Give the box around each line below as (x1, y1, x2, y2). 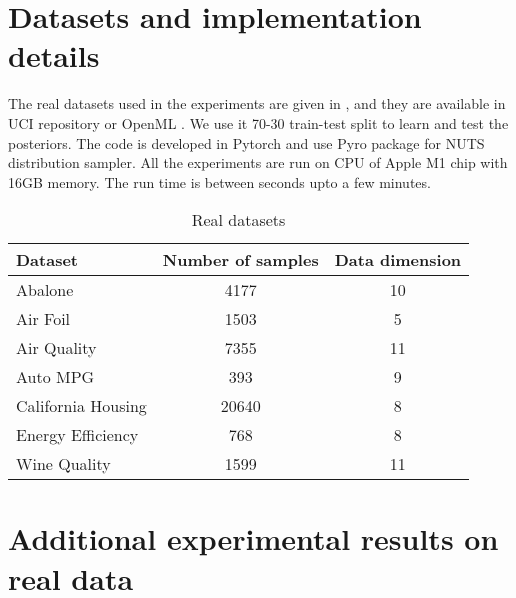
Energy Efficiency (16, 423, 139, 447)
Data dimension (334, 248, 462, 272)
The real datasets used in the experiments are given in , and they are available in (8, 93, 506, 114)
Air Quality (16, 336, 97, 360)
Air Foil (16, 307, 71, 331)
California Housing (16, 394, 147, 418)
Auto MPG (16, 365, 95, 389)
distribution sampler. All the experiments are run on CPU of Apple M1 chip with (8, 152, 508, 173)
